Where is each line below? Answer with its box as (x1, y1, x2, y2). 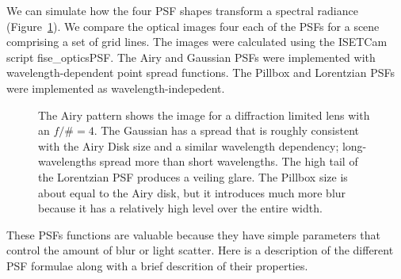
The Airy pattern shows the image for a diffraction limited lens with (38, 106, 370, 123)
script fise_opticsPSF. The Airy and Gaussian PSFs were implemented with (6, 48, 376, 65)
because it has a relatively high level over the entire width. (38, 200, 323, 216)
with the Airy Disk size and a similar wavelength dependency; (38, 137, 339, 154)
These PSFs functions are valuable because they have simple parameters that (6, 226, 380, 243)
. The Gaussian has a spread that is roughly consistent (94, 122, 360, 139)
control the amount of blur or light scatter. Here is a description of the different (6, 242, 394, 258)
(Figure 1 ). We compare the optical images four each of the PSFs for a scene (6, 17, 380, 34)
